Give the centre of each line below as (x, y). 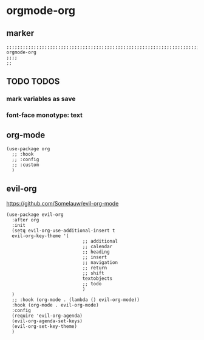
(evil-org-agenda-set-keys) (47, 321)
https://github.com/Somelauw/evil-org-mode (63, 203)
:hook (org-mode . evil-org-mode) (55, 305)
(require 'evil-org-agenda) (47, 316)
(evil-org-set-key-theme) (45, 326)
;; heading (96, 252)
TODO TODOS (33, 82)
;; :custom (25, 165)
